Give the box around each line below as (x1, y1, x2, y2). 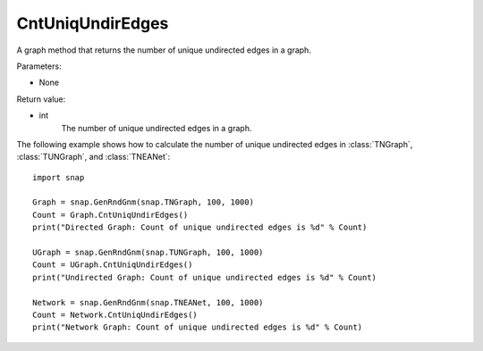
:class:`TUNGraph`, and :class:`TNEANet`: (16, 152, 171, 163)
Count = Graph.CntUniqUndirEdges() (32, 210, 189, 220)
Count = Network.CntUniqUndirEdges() (32, 309, 199, 320)
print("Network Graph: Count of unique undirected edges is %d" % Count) (32, 322, 363, 332)
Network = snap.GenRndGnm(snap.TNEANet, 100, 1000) (32, 297, 264, 307)
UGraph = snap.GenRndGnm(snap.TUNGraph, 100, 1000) (32, 247, 264, 258)
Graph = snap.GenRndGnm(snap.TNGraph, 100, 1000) (32, 197, 255, 207)
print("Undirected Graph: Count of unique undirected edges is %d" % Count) (32, 272, 377, 282)
